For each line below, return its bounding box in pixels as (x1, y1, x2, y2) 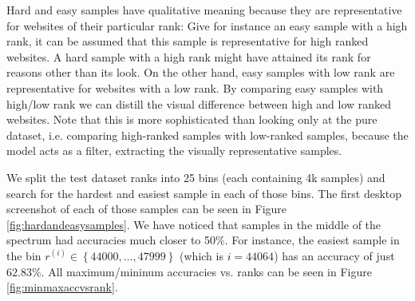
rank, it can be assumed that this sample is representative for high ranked (6, 33, 369, 50)
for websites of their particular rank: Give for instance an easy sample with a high (6, 17, 408, 34)
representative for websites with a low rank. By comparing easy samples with (6, 79, 384, 96)
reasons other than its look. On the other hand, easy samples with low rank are (6, 64, 395, 81)
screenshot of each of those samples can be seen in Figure (6, 200, 287, 217)
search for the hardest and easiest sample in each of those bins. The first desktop (6, 184, 402, 201)
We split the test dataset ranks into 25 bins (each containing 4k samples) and (6, 168, 385, 185)
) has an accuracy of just (274, 247, 395, 263)
